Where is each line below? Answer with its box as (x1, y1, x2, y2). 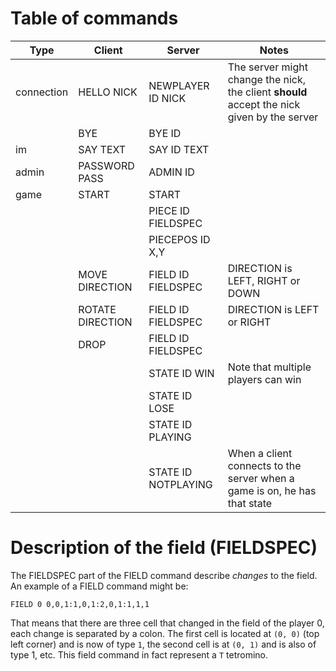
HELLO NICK (78, 85, 138, 99)
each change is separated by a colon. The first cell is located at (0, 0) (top (10, 627, 320, 639)
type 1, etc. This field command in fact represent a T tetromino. (10, 648, 269, 661)
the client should (227, 85, 308, 99)
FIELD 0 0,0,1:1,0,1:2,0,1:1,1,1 (10, 599, 150, 609)
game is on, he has (227, 483, 317, 497)
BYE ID (148, 126, 182, 140)
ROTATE (78, 302, 117, 316)
